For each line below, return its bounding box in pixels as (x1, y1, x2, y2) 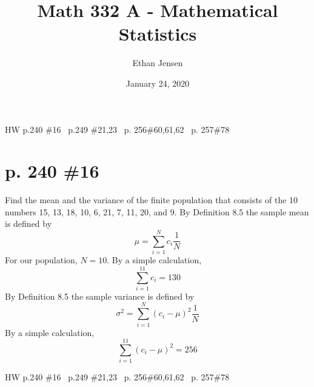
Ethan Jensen (132, 56, 183, 69)
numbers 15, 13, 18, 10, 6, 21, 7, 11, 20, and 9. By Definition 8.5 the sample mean (5, 205, 309, 218)
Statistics (118, 21, 197, 46)
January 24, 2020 (125, 76, 190, 89)
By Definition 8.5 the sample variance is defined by (5, 289, 195, 302)
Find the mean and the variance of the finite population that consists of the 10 (5, 193, 298, 206)
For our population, (5, 254, 78, 266)
